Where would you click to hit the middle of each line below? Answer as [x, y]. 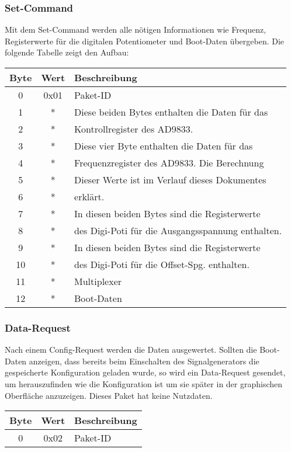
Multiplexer [98, 281]
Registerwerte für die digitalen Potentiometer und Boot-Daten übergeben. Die [145, 41]
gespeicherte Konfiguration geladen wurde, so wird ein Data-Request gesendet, [145, 372]
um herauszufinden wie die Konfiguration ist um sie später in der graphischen [144, 384]
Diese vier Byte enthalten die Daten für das [164, 146]
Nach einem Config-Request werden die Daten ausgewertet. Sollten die [131, 350]
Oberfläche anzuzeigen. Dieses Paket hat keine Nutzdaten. [109, 395]
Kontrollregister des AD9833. [134, 129]
